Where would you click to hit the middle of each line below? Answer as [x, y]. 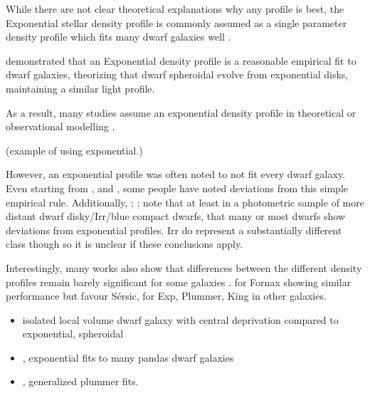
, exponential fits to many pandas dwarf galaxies [128, 357]
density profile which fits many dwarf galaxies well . [118, 37]
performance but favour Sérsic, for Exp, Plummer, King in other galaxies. [166, 296]
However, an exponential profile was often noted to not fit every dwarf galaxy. [176, 174]
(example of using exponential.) [74, 150]
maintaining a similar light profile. [80, 88]
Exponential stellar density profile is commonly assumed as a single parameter [176, 22]
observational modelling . [60, 126]
